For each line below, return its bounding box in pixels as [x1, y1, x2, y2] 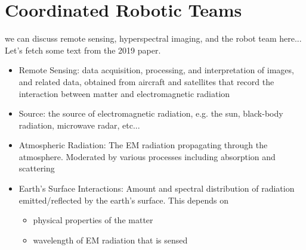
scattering [18, 162, 55, 174]
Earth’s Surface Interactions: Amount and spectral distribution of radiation [18, 182, 295, 195]
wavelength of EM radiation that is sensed [33, 233, 188, 246]
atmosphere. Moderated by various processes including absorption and [18, 150, 276, 162]
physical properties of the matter [33, 214, 153, 226]
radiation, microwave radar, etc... [18, 118, 140, 131]
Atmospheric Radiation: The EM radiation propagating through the [18, 139, 268, 151]
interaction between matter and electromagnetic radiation [18, 87, 230, 99]
